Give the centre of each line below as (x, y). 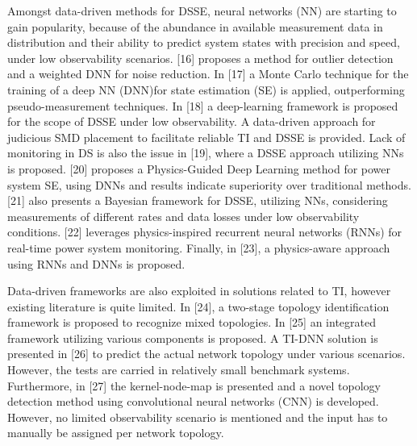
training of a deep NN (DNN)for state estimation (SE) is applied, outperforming (206, 89)
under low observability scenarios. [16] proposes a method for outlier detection (200, 58)
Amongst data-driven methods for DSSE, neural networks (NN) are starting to (202, 10)
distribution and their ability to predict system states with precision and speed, (204, 42)
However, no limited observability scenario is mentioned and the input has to (198, 417)
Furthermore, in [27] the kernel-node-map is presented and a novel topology (194, 385)
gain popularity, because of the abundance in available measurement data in (195, 26)
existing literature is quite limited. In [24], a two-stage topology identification (198, 306)
